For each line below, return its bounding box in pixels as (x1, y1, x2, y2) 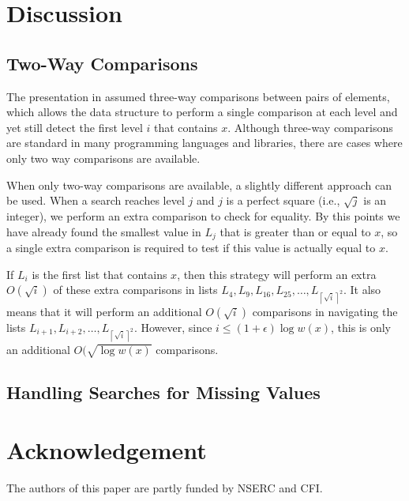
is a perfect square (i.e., (226, 192, 340, 209)
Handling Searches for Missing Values (6, 379, 321, 404)
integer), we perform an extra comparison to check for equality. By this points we (6, 207, 400, 224)
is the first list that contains (32, 266, 167, 282)
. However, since (133, 318, 212, 335)
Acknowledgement (6, 434, 207, 466)
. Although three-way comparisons (227, 119, 393, 135)
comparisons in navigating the (252, 303, 398, 319)
